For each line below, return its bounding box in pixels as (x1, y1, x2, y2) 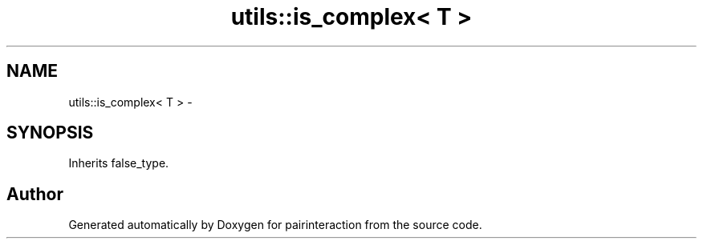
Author (6, 183, 63, 204)
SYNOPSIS (6, 122, 94, 143)
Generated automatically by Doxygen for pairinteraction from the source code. (68, 218, 482, 232)
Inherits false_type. (68, 156, 169, 171)
